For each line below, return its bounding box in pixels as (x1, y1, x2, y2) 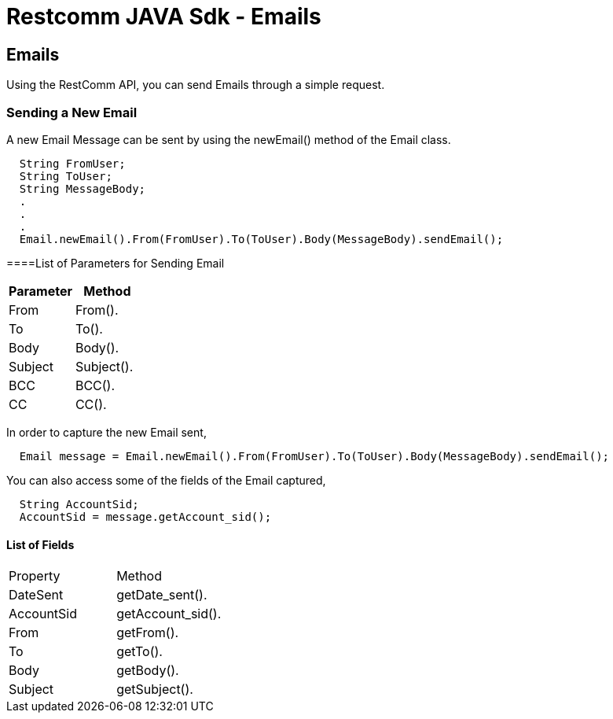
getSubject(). (116, 681, 193, 698)
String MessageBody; (19, 182, 146, 195)
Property (9, 568, 61, 584)
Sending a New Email (6, 104, 138, 120)
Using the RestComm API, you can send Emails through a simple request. (6, 78, 385, 92)
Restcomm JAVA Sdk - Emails (6, 3, 321, 30)
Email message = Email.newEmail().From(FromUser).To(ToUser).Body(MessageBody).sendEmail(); (19, 449, 610, 463)
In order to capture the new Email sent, (6, 425, 207, 439)
